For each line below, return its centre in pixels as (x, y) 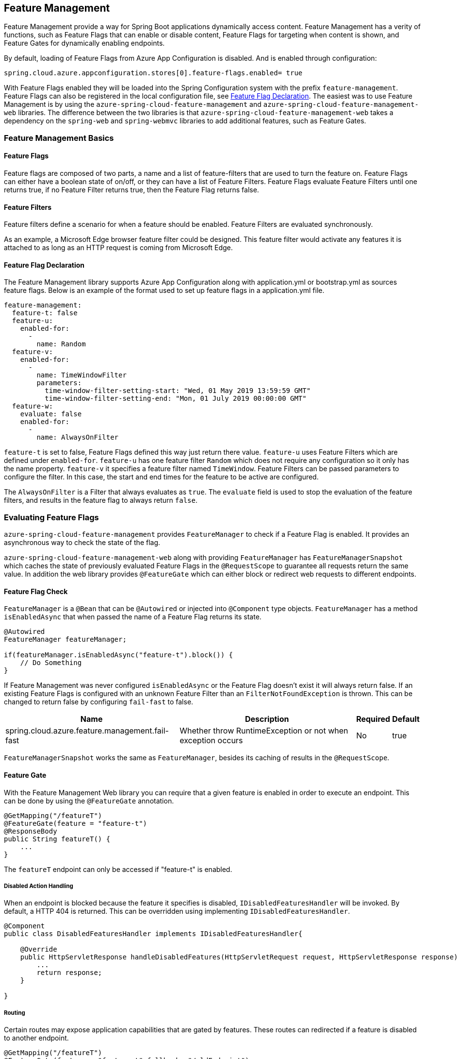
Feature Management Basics (59, 138)
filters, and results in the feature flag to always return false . (101, 500)
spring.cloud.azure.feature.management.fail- (87, 731)
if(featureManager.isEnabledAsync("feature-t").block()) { (119, 655)
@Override (39, 949)
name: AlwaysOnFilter (78, 437)
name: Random (61, 344)
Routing (15, 1013)
